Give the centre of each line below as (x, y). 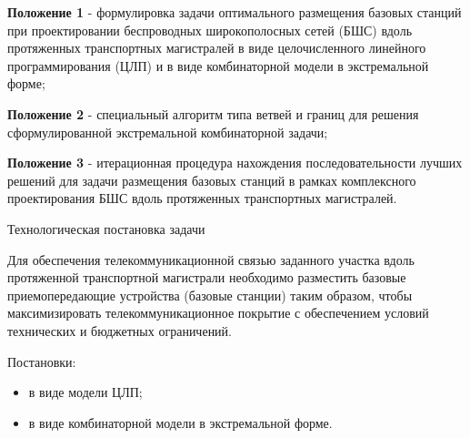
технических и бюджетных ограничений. (120, 330)
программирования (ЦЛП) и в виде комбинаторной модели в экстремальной (218, 65)
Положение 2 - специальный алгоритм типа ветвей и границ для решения (213, 113)
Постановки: (42, 361)
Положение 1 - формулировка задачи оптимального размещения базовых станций (235, 12)
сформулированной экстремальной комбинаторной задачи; (168, 132)
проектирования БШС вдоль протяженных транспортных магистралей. (202, 198)
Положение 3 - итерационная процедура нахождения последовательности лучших (235, 163)
